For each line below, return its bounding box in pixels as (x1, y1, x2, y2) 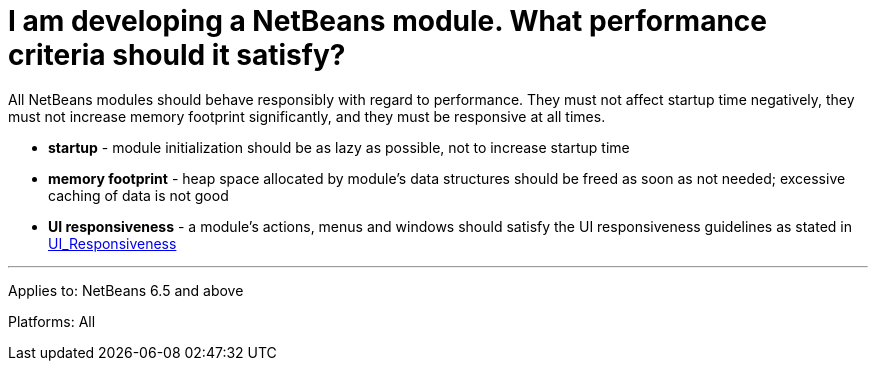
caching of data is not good (48, 186, 229, 204)
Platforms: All (8, 312, 96, 330)
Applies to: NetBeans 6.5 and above (8, 281, 244, 299)
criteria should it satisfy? (8, 38, 346, 72)
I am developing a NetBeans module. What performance (8, 4, 767, 38)
